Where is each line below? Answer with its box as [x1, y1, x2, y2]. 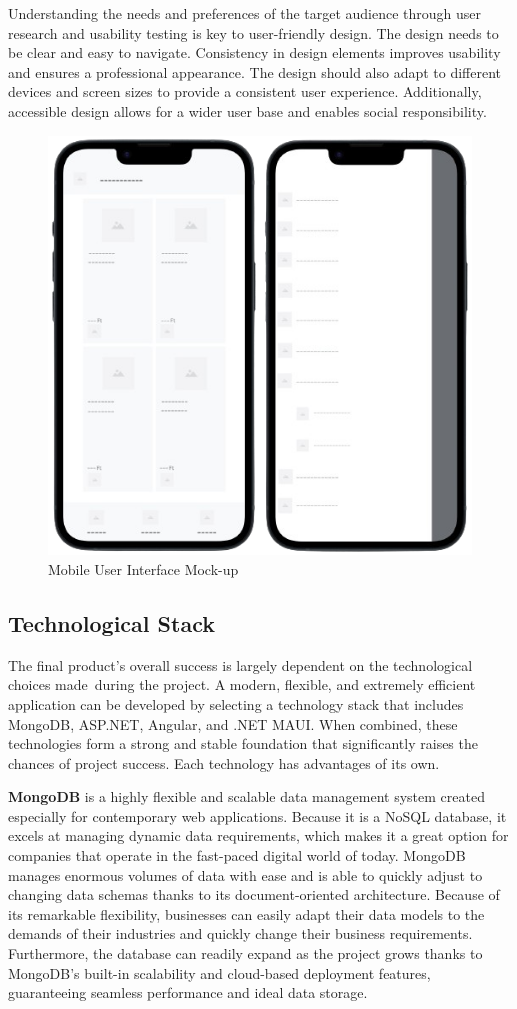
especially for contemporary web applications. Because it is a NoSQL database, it [8, 805, 507, 826]
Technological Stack [8, 607, 215, 638]
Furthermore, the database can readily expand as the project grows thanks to [8, 943, 483, 964]
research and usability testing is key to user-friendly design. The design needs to [8, 22, 499, 43]
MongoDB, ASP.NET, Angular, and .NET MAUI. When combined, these [8, 713, 458, 734]
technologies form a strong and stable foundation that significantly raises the [8, 733, 478, 754]
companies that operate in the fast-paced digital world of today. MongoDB [8, 845, 466, 866]
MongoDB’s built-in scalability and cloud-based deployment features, [8, 962, 431, 983]
